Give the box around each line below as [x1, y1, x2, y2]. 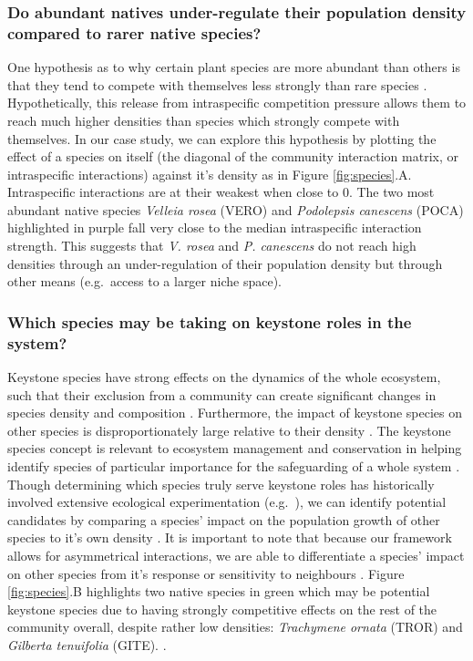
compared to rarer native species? [7, 21, 262, 44]
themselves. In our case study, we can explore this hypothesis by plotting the [7, 129, 437, 148]
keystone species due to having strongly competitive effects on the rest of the [7, 599, 437, 618]
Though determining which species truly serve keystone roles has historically [7, 474, 435, 493]
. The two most [348, 182, 435, 201]
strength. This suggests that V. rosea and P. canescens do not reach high [7, 236, 416, 255]
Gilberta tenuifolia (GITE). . [7, 635, 167, 654]
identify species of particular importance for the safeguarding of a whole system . [7, 456, 460, 475]
